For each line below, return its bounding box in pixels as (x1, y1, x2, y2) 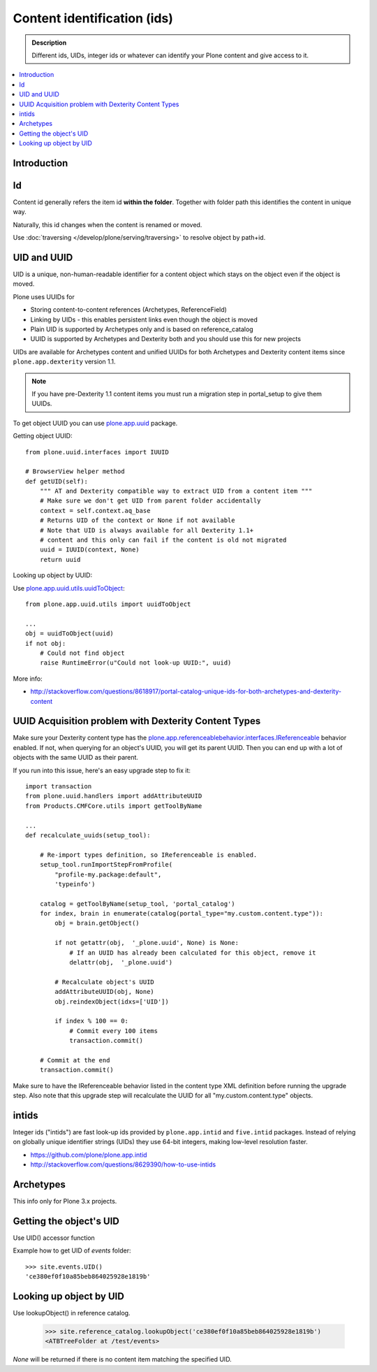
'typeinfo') (54, 880, 96, 888)
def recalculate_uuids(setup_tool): (25, 831, 151, 839)
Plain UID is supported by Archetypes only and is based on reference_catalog (30, 325, 254, 333)
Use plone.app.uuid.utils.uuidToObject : (13, 584, 125, 592)
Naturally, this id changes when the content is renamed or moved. (13, 220, 202, 229)
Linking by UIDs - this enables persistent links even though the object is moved (30, 315, 258, 324)
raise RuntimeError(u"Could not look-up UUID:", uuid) (39, 659, 232, 667)
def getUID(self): (25, 477, 89, 485)
